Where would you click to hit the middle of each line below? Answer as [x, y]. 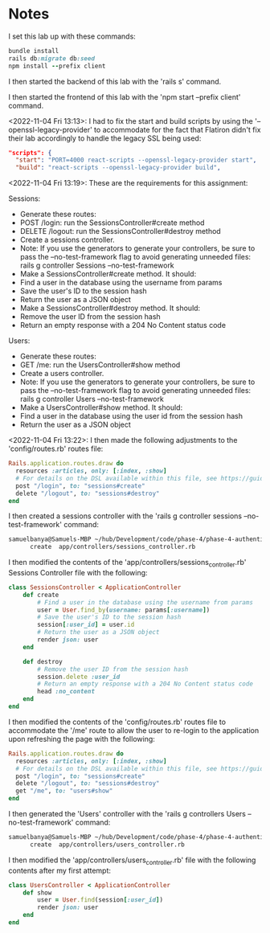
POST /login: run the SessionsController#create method [112, 223]
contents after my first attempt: [59, 870]
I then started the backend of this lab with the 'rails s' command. [115, 81]
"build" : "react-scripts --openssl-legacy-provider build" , [118, 168]
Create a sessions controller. [67, 240]
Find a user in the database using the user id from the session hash [131, 416]
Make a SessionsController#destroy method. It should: [110, 308]
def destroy [43, 661]
